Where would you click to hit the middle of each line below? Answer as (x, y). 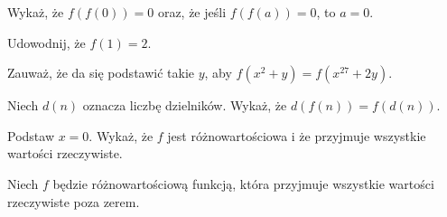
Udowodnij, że (47, 42)
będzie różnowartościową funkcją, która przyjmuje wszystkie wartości (243, 183)
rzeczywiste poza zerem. (74, 201)
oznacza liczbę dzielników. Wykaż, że (185, 105)
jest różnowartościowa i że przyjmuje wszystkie (297, 135)
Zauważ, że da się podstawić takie (101, 73)
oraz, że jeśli (192, 12)
